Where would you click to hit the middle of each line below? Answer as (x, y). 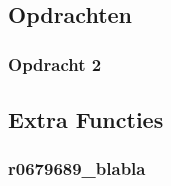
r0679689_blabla (77, 168)
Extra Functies (86, 119)
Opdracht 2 (55, 63)
